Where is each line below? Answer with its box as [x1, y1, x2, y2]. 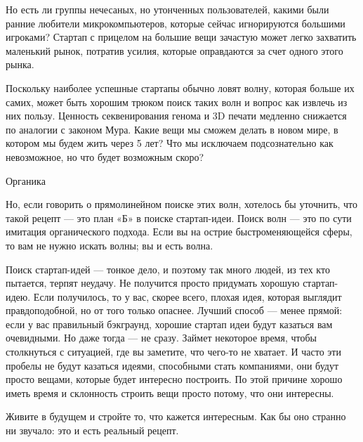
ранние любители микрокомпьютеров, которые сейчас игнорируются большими [6, 15, 345, 30]
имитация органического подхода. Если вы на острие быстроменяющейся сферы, [6, 224, 352, 239]
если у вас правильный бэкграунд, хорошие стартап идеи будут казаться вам [6, 316, 333, 331]
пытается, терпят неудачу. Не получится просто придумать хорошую [6, 275, 300, 290]
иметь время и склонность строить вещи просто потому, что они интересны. [6, 385, 334, 400]
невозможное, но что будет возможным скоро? [6, 149, 204, 164]
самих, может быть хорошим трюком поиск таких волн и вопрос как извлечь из [6, 94, 348, 109]
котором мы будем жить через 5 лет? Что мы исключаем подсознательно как [6, 136, 334, 150]
